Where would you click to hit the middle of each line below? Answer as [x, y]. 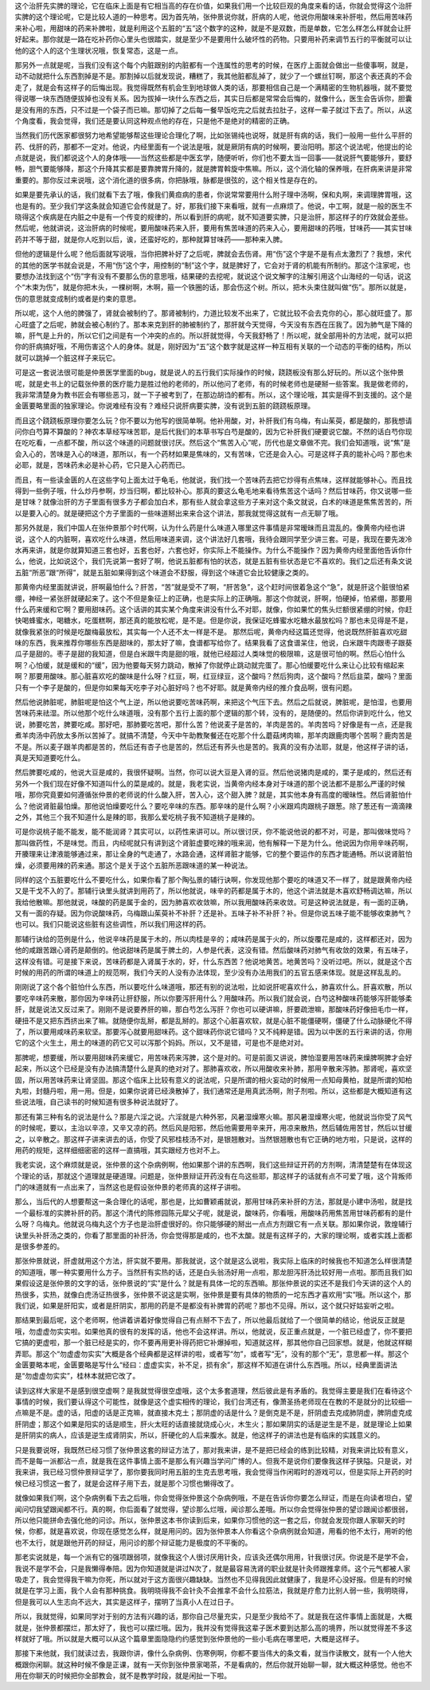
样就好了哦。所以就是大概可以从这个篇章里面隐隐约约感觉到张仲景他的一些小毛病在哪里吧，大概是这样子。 [189, 1638]
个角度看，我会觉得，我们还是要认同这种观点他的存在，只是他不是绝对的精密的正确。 [154, 120]
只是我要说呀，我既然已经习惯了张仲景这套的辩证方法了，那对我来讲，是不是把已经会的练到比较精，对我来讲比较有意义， [213, 1449]
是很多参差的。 [39, 1246]
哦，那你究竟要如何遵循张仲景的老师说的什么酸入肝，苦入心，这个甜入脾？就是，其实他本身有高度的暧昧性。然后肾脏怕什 [213, 795]
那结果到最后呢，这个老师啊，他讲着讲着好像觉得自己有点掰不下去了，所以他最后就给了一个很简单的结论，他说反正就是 [210, 1320]
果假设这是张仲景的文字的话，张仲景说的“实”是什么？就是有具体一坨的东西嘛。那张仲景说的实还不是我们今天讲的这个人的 [213, 1284]
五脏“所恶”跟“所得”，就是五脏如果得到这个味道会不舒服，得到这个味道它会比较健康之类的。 [164, 572]
